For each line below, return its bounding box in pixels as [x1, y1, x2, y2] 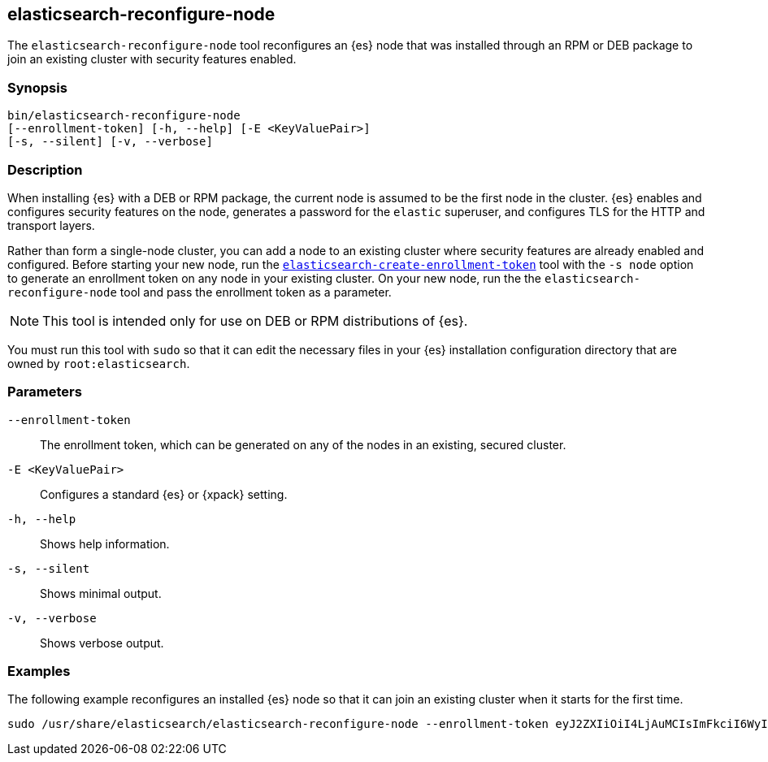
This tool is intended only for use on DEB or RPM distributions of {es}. [42, 312, 468, 329]
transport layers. [7, 218, 95, 232]
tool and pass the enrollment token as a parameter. [119, 284, 392, 299]
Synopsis [7, 79, 67, 96]
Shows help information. [40, 536, 170, 551]
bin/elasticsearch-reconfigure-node [7, 109, 241, 123]
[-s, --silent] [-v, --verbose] [7, 135, 213, 149]
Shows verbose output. [40, 635, 164, 650]
